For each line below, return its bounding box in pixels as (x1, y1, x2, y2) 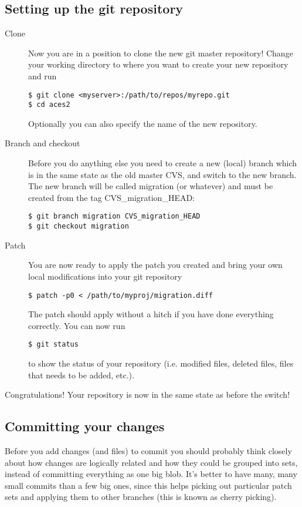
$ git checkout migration (28, 222, 129, 231)
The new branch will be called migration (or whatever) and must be (28, 180, 273, 192)
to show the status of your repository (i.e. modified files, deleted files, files (28, 357, 294, 370)
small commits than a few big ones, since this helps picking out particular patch (5, 479, 292, 491)
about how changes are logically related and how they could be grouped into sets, (5, 456, 298, 468)
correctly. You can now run (28, 319, 125, 331)
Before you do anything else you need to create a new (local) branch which (28, 157, 297, 169)
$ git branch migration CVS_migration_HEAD (28, 212, 201, 221)
